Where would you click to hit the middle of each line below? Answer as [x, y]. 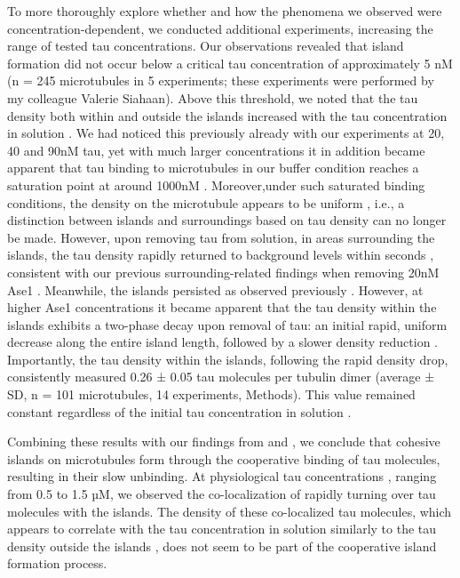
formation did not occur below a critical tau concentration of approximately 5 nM [230, 63]
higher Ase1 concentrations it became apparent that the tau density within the [222, 307]
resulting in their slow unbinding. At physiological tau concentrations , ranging [222, 476]
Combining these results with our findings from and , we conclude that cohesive [224, 442]
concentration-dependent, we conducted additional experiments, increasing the [220, 28]
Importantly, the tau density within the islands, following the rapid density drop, [228, 359]
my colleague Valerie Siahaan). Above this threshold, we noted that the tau [213, 97]
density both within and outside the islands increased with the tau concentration [227, 115]
